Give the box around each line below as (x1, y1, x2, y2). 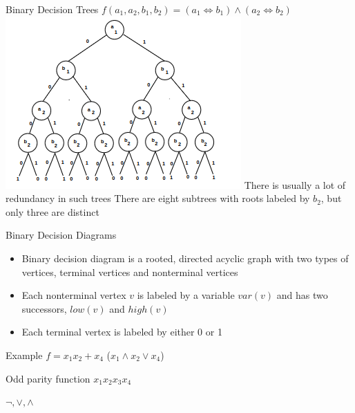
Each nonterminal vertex (21, 288, 126, 302)
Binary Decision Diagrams (6, 228, 117, 242)
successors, (21, 301, 67, 315)
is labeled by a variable (137, 288, 235, 302)
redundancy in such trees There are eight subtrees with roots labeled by (6, 191, 310, 205)
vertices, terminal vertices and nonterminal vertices (21, 264, 238, 279)
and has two (276, 288, 328, 302)
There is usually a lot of (244, 177, 346, 192)
